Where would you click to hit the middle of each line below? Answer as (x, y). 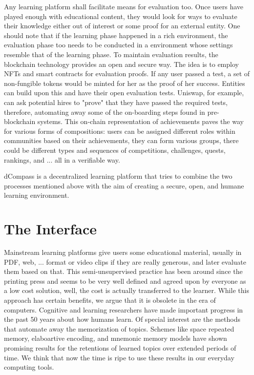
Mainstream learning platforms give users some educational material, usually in (123, 252)
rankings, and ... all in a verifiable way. (62, 159)
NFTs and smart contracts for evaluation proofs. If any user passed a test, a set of (127, 73)
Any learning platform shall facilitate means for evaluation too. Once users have (124, 6)
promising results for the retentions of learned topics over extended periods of (120, 347)
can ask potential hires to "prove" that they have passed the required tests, (116, 102)
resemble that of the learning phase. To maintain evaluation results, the (111, 54)
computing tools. (29, 367)
